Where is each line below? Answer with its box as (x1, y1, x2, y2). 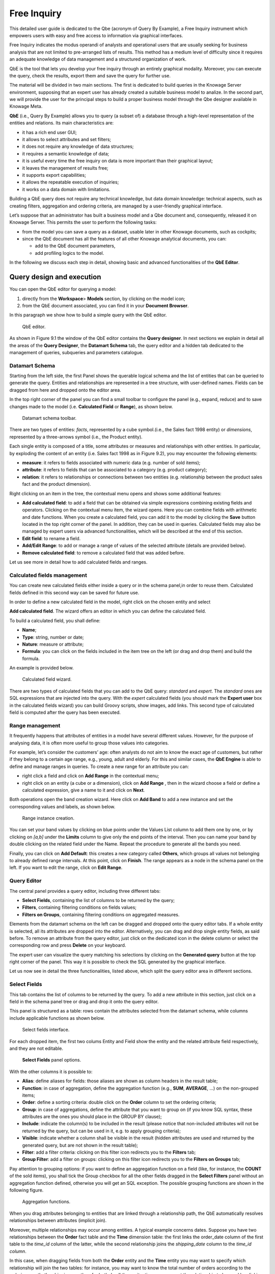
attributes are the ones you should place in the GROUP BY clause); (22, 1113, 162, 1120)
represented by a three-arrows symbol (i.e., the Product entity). (9, 434, 143, 440)
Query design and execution (9, 273, 101, 281)
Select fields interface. (22, 1027, 70, 1033)
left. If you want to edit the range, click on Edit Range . (9, 864, 123, 871)
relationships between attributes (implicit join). (9, 1217, 107, 1224)
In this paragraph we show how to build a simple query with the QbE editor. (9, 312, 167, 318)
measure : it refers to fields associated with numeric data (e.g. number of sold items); (22, 459, 201, 466)
